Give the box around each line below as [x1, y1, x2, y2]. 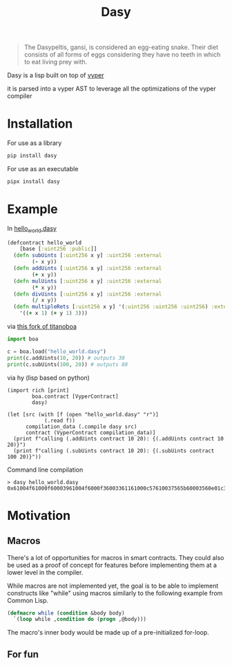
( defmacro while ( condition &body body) [7, 609, 126, 617]
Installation [7, 116, 73, 132]
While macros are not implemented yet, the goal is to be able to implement [7, 581, 219, 590]
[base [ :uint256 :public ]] [19, 246, 97, 253]
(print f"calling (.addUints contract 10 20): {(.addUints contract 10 [13, 435, 224, 442]
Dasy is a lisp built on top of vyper [7, 71, 104, 79]
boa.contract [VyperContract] [32, 393, 119, 400]
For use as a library [7, 139, 62, 147]
